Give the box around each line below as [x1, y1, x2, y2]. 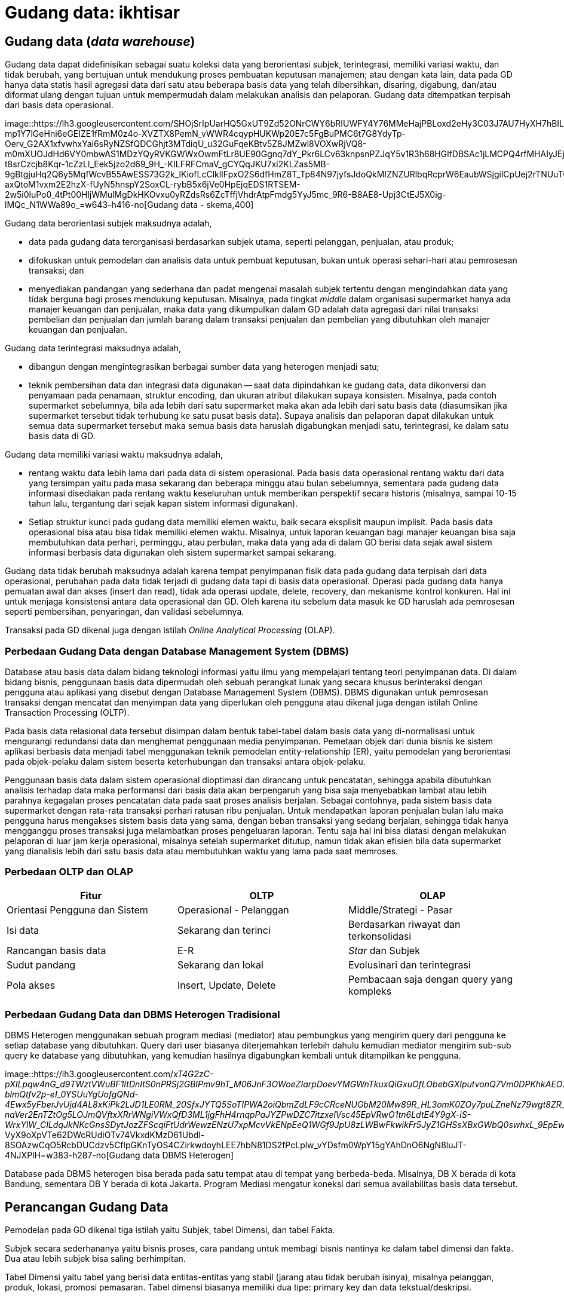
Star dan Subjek [348, 944, 420, 956]
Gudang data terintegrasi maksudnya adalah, [5, 343, 182, 354]
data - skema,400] [180, 200, 254, 210]
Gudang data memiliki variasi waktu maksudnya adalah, [5, 449, 223, 460]
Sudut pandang [7, 958, 76, 971]
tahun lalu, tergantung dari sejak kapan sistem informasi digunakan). [29, 498, 298, 509]
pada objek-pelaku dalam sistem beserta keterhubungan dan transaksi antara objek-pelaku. [5, 756, 366, 766]
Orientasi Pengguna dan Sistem [7, 903, 148, 916]
